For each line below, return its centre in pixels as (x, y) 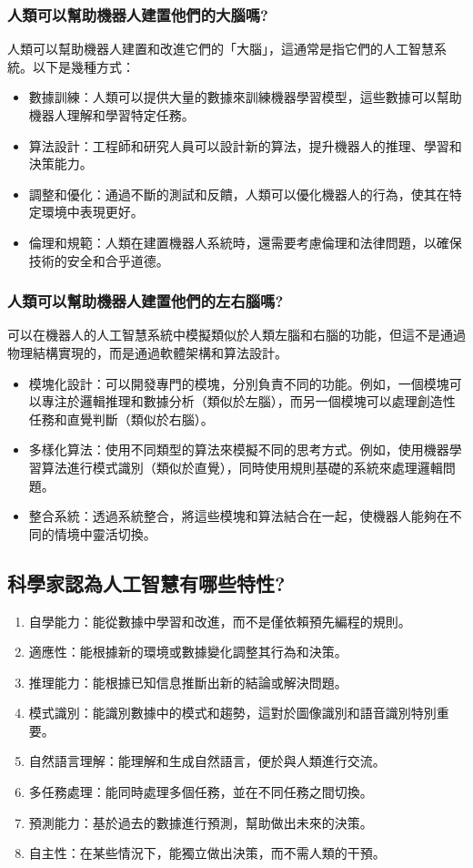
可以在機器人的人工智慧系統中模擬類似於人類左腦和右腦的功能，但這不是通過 (236, 335)
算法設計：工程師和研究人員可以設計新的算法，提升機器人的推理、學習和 (245, 145)
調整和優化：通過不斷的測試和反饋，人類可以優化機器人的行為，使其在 (239, 194)
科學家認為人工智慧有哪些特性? (146, 582)
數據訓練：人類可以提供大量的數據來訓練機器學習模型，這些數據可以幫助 (245, 97)
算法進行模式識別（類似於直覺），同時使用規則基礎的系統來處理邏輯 (242, 467)
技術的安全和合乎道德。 (99, 260)
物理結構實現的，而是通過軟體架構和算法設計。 (147, 352)
